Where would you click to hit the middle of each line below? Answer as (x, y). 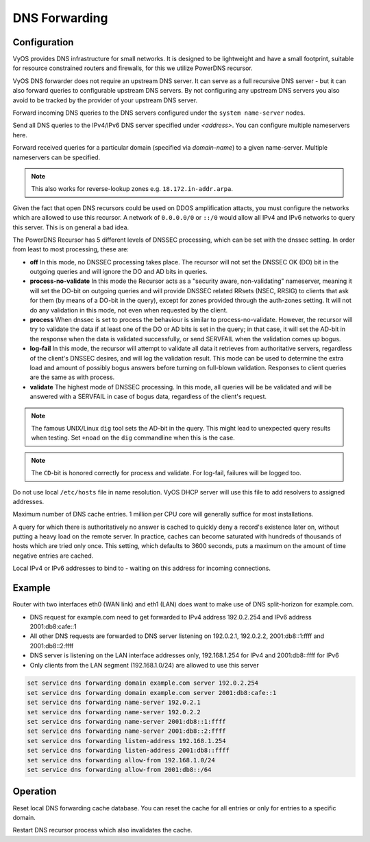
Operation (35, 792)
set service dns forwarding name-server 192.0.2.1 (114, 703)
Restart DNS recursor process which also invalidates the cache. (103, 830)
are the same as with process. (72, 377)
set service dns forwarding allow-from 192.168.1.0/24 (121, 760)
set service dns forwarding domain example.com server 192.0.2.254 (143, 683)
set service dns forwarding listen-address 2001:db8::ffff (128, 751)
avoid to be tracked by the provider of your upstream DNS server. (105, 100)
